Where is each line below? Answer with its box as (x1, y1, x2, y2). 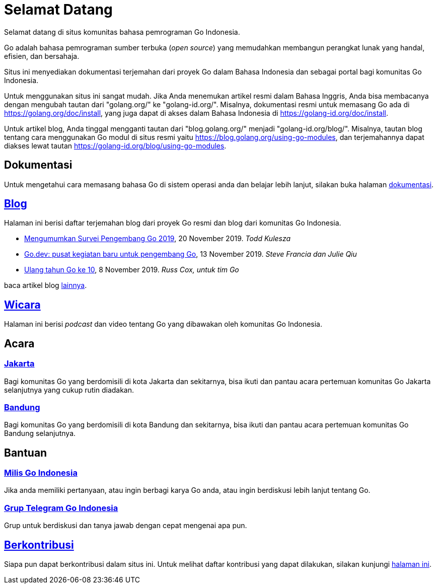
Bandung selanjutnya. (4, 429, 76, 438)
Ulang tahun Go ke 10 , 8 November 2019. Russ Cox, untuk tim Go (24, 265, 239, 274)
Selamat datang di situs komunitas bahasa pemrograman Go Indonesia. (4, 27, 240, 36)
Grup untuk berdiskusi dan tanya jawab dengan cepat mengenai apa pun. (4, 521, 247, 530)
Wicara (4, 298, 41, 311)
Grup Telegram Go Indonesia (4, 502, 118, 513)
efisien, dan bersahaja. (4, 51, 80, 60)
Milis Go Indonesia (4, 468, 78, 478)
